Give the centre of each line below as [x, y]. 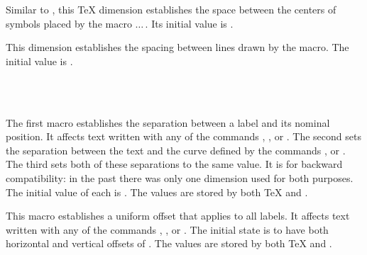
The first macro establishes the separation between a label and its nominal [168, 122]
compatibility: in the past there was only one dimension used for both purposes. [180, 177]
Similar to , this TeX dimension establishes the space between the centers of [171, 9]
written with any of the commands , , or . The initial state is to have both [167, 229]
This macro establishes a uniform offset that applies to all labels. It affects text [178, 216]
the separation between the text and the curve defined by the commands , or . [176, 150]
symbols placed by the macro [69, 23]
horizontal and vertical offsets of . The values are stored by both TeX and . [169, 243]
